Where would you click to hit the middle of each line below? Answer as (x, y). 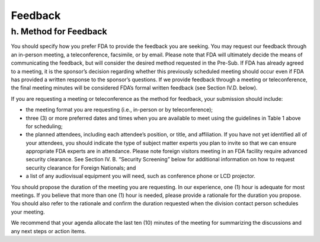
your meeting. (28, 212)
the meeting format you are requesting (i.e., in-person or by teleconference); (119, 110)
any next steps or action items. (48, 231)
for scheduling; (44, 126)
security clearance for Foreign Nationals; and (81, 168)
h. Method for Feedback (59, 31)
